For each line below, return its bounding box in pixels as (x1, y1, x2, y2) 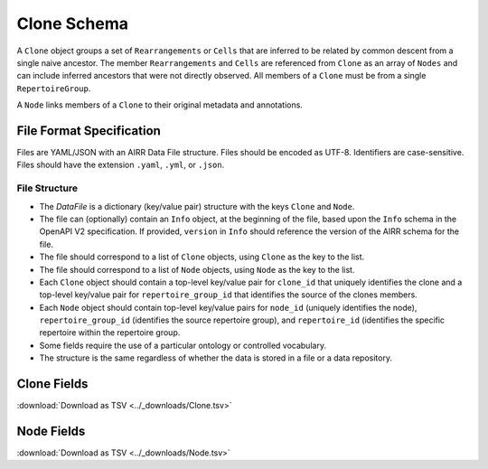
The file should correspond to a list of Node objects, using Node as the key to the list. (39, 264, 355, 275)
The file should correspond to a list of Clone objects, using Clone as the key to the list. (39, 251, 365, 262)
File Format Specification (16, 123, 162, 138)
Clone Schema (16, 14, 128, 33)
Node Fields (16, 423, 86, 438)
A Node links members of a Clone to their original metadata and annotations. (16, 99, 303, 110)
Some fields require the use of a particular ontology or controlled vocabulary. (39, 340, 327, 351)
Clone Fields (16, 376, 89, 392)
